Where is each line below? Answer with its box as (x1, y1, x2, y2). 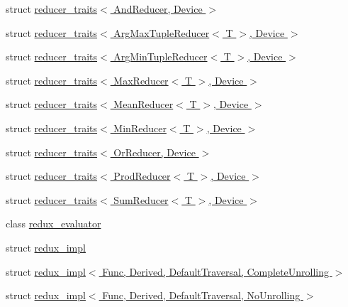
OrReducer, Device (113, 144, 196, 159)
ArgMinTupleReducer (113, 49, 208, 64)
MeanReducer (113, 97, 174, 112)
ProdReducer (113, 168, 171, 183)
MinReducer (113, 120, 167, 135)
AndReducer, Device (113, 1, 203, 16)
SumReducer (113, 192, 169, 207)
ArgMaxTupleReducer (113, 25, 210, 40)
